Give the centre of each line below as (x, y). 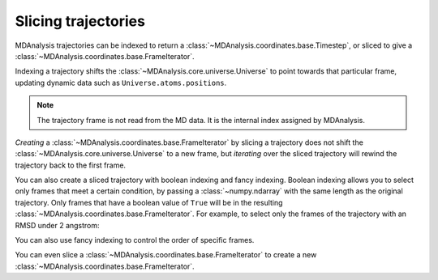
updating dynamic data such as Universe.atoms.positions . (121, 83)
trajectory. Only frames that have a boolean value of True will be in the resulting (149, 202)
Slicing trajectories (80, 21)
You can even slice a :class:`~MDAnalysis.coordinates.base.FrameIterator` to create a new (166, 255)
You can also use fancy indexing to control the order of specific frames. (135, 240)
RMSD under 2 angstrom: (58, 225)
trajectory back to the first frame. (70, 165)
